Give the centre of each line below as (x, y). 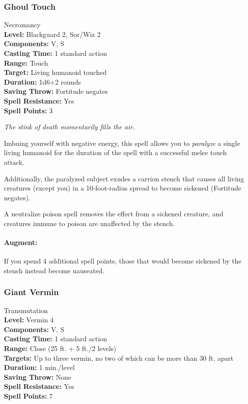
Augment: (21, 242)
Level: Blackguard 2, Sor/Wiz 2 (52, 34)
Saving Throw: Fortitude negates (56, 91)
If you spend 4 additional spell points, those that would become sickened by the (123, 261)
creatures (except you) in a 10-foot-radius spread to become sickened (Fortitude (123, 188)
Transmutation (26, 310)
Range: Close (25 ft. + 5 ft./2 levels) (60, 348)
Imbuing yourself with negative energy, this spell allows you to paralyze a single (122, 143)
